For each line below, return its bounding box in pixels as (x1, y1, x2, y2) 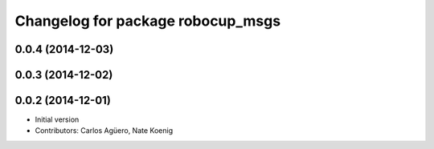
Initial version (35, 115, 80, 124)
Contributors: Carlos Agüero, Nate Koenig (35, 126, 173, 135)
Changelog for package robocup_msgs (14, 12, 281, 30)
